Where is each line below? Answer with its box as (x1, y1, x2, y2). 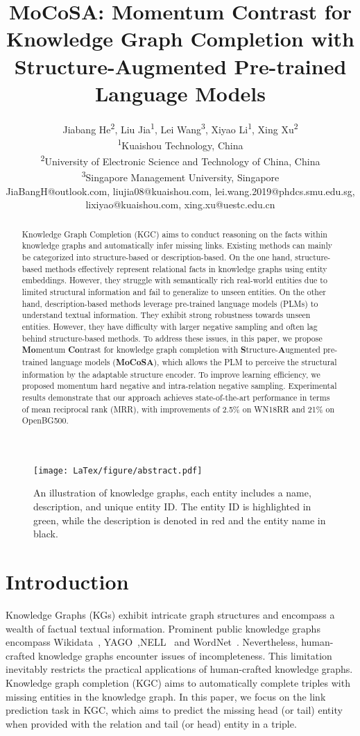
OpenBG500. (22, 415, 69, 426)
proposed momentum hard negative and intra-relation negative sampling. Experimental (22, 380, 337, 392)
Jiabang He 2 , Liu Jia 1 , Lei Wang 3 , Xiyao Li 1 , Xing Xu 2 (62, 119, 298, 136)
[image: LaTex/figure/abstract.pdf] (33, 465, 203, 476)
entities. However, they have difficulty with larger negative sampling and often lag (22, 320, 318, 332)
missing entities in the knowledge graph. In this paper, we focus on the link (6, 689, 326, 703)
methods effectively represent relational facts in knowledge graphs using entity (44, 262, 327, 274)
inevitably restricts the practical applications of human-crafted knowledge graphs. (6, 662, 353, 676)
